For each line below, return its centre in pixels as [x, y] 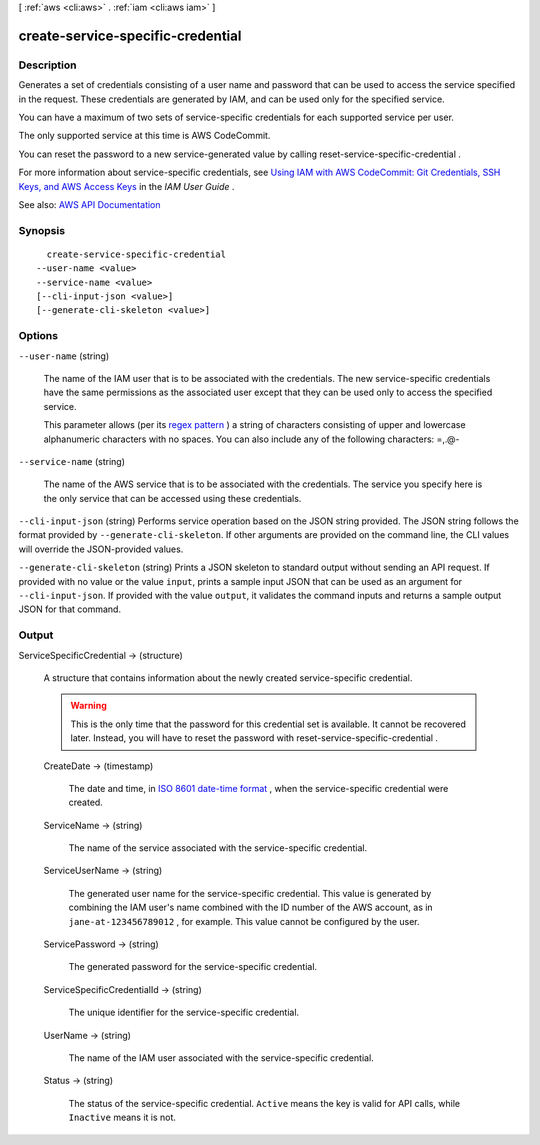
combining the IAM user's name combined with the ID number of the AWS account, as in [251, 907]
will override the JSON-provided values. [101, 549]
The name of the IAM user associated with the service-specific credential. [221, 1057]
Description [47, 65]
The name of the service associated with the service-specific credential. [218, 848]
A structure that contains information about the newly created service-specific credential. [228, 677]
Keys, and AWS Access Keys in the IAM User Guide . [126, 186]
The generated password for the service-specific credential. [193, 967]
